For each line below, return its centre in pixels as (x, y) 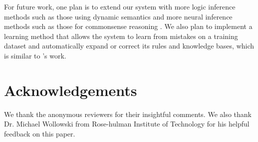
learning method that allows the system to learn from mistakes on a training (121, 36)
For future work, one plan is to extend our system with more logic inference (120, 6)
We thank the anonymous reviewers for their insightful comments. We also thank (128, 114)
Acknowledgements (71, 90)
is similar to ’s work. (35, 55)
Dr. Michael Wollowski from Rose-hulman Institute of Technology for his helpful (127, 124)
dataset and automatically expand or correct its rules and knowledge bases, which (129, 46)
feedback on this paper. (40, 133)
